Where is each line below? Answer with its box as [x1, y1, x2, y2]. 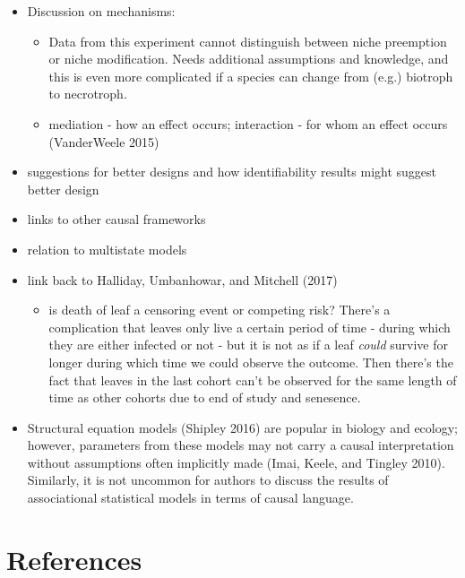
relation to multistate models [27, 239, 187, 258]
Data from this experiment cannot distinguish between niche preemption [48, 31, 447, 50]
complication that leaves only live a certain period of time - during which [48, 317, 451, 336]
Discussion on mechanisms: [27, 2, 176, 20]
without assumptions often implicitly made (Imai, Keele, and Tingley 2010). [27, 453, 445, 471]
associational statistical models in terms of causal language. [27, 488, 354, 507]
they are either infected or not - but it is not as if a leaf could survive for [48, 335, 448, 354]
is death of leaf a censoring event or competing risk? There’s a [48, 300, 391, 319]
